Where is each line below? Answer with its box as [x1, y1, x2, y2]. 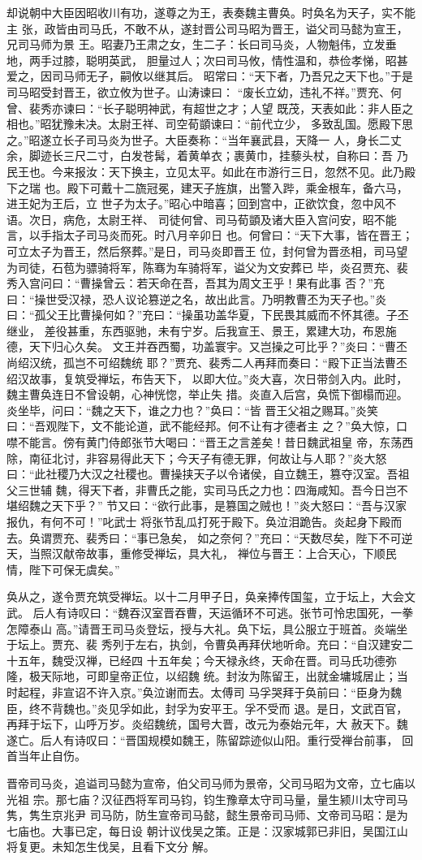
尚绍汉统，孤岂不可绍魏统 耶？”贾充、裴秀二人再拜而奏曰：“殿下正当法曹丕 [6, 354, 407, 371]
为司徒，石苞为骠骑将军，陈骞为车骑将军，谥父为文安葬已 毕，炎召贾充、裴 [6, 258, 408, 275]
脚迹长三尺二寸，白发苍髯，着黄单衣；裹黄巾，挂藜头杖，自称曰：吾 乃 [28, 147, 408, 164]
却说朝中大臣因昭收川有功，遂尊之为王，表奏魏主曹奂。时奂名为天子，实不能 [6, 4, 416, 20]
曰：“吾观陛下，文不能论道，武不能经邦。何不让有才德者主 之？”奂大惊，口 [6, 417, 407, 434]
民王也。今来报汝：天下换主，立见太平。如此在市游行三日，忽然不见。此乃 [6, 162, 404, 179]
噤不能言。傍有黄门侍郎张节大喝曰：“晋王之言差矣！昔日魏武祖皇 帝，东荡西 [6, 434, 414, 451]
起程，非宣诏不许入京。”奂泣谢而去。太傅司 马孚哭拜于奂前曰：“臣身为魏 [17, 683, 402, 700]
